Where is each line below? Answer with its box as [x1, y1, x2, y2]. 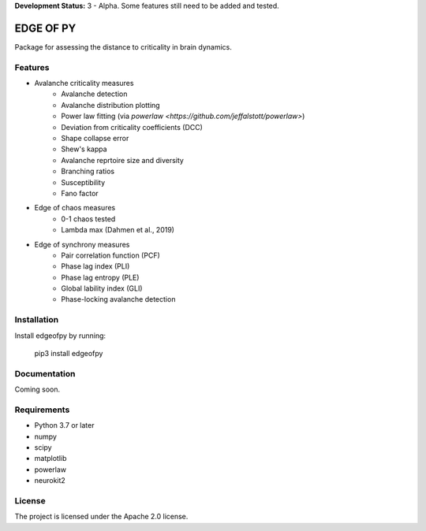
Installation [14, 314, 59, 325]
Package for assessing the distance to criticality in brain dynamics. [14, 42, 232, 51]
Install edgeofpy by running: [14, 331, 106, 340]
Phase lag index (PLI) [61, 262, 130, 271]
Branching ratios [61, 166, 114, 176]
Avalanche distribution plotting [61, 100, 161, 110]
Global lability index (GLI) [61, 284, 143, 293]
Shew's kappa [61, 144, 107, 154]
